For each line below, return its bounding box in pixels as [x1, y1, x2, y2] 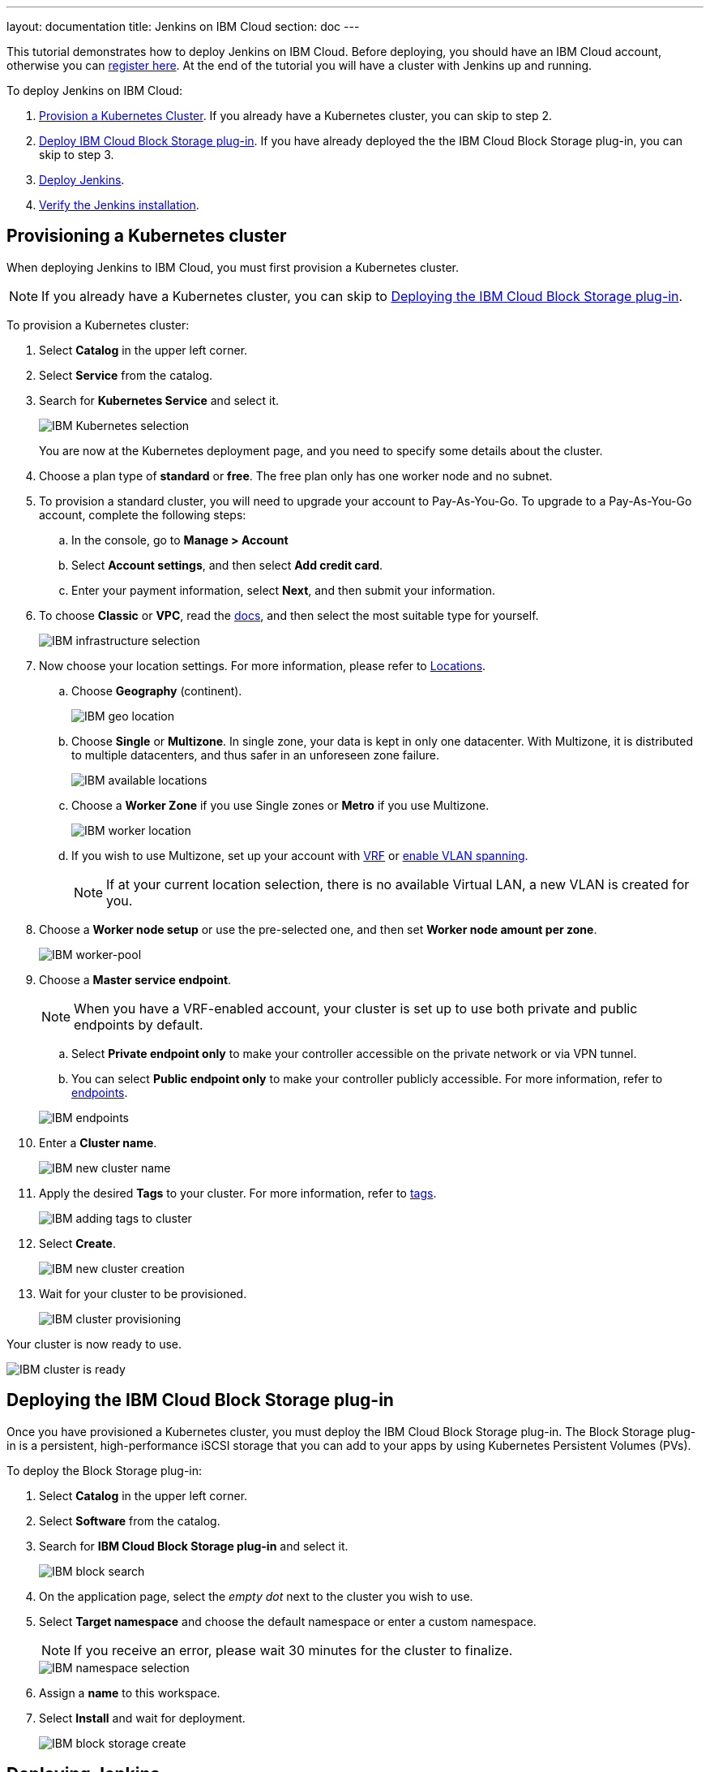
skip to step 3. [39, 148, 114, 161]
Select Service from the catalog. [39, 368, 213, 382]
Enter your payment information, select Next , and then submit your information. [71, 583, 496, 597]
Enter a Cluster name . [39, 1135, 157, 1150]
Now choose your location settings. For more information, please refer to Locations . [39, 658, 486, 673]
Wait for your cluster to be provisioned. [39, 1286, 247, 1301]
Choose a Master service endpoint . [39, 972, 232, 987]
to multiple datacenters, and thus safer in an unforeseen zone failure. [71, 747, 439, 762]
